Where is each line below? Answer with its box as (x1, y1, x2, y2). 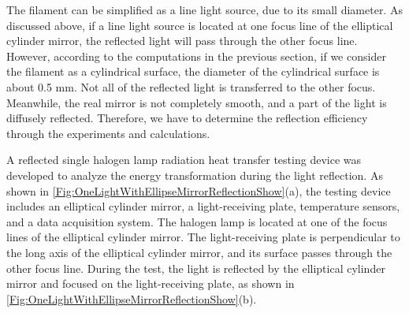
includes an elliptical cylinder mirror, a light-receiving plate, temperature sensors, (6, 198, 400, 214)
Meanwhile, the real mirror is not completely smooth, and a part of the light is (6, 94, 387, 110)
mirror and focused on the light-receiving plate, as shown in (6, 275, 295, 292)
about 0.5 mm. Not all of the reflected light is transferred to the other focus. (6, 78, 376, 95)
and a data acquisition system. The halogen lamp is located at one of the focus (6, 213, 388, 229)
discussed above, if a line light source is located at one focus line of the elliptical (6, 17, 393, 33)
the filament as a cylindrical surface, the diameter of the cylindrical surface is (6, 63, 380, 80)
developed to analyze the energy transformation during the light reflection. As (6, 166, 383, 183)
